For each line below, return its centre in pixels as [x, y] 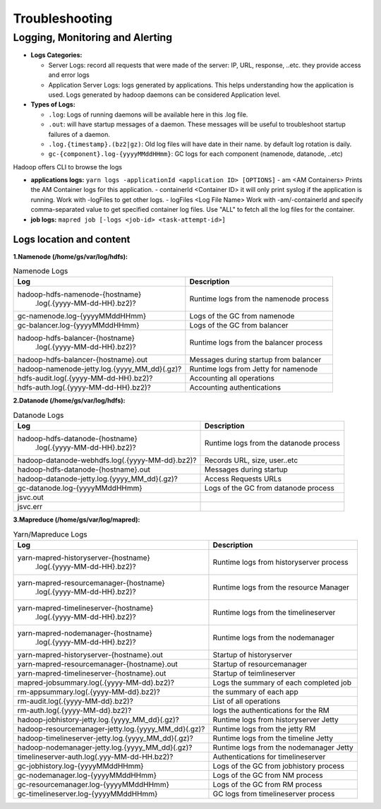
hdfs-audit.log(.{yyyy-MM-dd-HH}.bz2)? [85, 378]
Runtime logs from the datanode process [272, 443]
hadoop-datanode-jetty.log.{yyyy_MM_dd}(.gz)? [97, 479]
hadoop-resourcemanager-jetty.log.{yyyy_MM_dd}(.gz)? [111, 729]
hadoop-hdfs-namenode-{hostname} [79, 294]
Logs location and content [72, 240]
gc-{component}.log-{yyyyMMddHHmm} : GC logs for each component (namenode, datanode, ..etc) [195, 154]
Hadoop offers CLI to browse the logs [68, 167]
